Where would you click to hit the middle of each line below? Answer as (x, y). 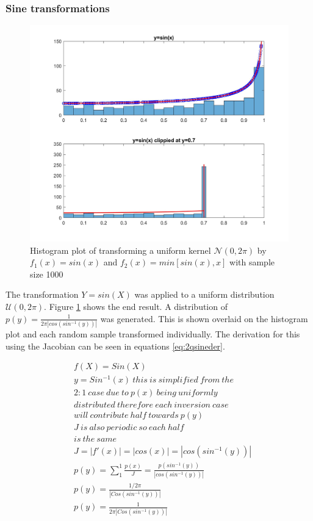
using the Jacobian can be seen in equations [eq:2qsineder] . (115, 346)
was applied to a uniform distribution (204, 294)
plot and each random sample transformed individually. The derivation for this (153, 333)
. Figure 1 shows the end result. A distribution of (136, 307)
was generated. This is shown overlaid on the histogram (204, 318)
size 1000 (47, 274)
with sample (252, 262)
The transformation (42, 294)
